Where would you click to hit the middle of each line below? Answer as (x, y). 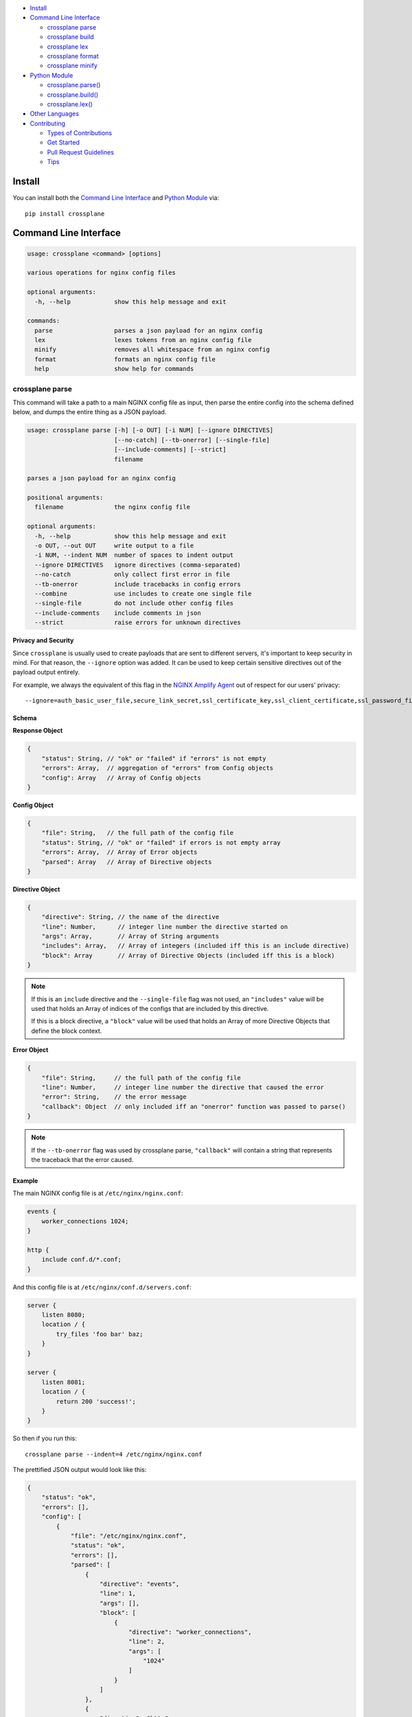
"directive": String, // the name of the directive (130, 917)
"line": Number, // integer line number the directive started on (165, 926)
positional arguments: (65, 498)
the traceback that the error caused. (82, 1159)
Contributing (47, 123)
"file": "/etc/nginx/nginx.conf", (128, 1536)
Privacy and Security (43, 640)
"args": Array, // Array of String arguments (130, 936)
